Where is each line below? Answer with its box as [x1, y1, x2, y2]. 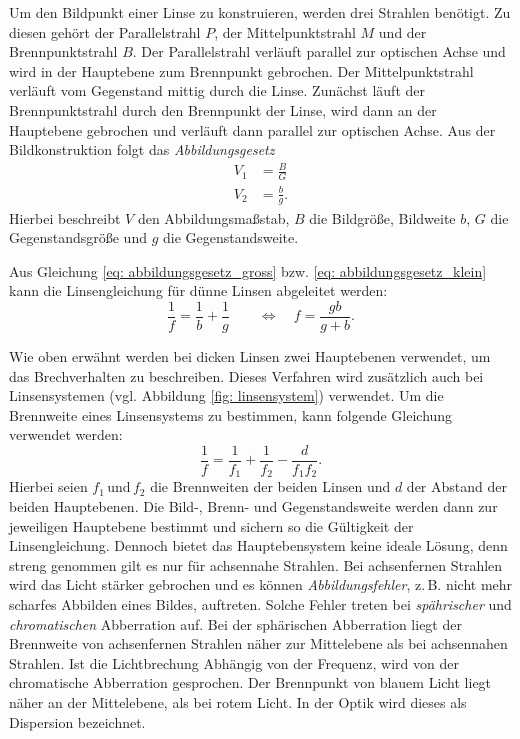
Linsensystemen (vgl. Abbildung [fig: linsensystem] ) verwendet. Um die [9, 385, 444, 406]
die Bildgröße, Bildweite [309, 207, 456, 228]
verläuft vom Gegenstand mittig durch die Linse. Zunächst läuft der [9, 80, 425, 101]
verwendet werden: [9, 424, 123, 445]
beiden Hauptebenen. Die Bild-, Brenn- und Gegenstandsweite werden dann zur [9, 496, 498, 517]
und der [378, 21, 427, 42]
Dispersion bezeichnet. [9, 711, 146, 732]
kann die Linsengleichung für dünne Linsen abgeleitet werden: [9, 280, 388, 301]
